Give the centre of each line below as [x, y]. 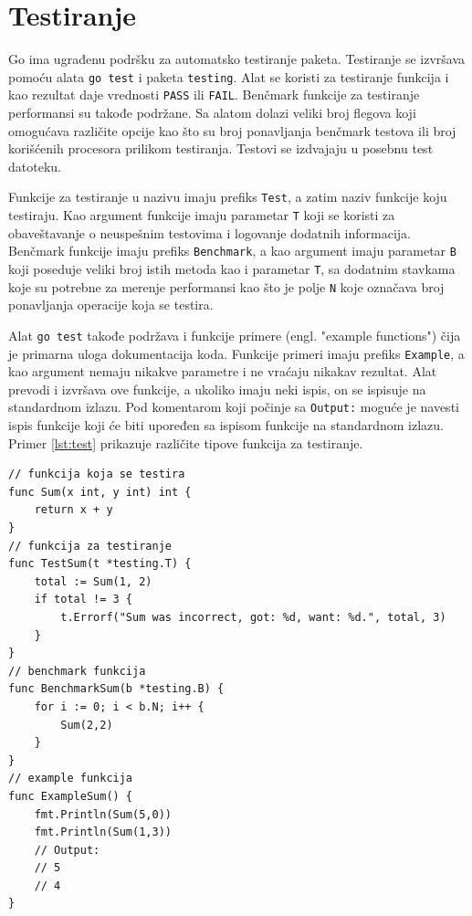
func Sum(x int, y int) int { [100, 492]
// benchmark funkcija [77, 671]
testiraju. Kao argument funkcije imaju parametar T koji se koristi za [202, 215]
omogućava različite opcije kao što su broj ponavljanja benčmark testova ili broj [232, 130]
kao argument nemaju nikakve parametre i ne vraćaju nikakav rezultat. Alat [223, 371]
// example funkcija [71, 779]
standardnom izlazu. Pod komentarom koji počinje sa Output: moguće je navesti [234, 407]
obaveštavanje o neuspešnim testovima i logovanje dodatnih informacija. [210, 232]
